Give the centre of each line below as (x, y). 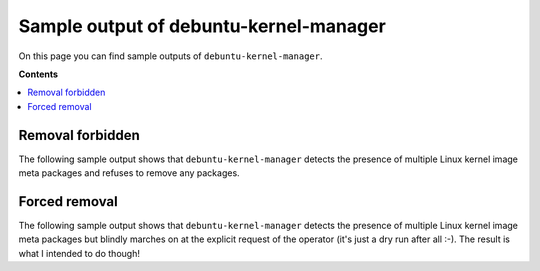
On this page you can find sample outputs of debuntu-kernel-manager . (170, 56)
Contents (38, 74)
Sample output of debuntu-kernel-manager (202, 26)
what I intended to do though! (79, 253)
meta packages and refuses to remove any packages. (129, 173)
